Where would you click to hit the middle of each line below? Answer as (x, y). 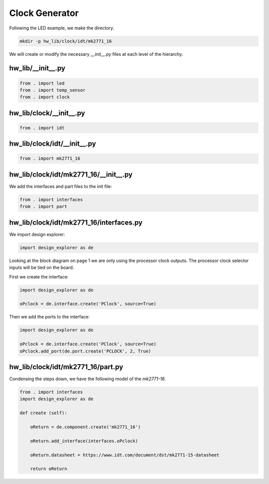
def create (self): (43, 413)
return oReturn (49, 469)
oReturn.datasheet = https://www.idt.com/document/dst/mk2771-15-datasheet (125, 455)
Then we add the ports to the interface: (49, 317)
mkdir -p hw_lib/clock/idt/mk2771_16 (66, 41)
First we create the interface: (39, 276)
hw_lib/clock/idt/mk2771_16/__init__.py (71, 174)
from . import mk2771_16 (50, 159)
